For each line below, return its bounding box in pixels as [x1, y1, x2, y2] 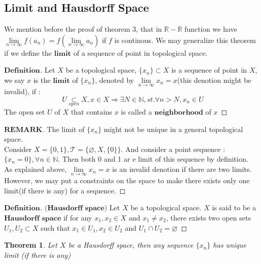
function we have [184, 24, 238, 34]
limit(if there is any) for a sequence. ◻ [4, 185, 126, 195]
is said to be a [212, 202, 256, 213]
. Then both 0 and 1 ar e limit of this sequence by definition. [58, 153, 248, 164]
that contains [70, 106, 112, 117]
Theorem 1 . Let [4, 239, 58, 250]
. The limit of [42, 123, 85, 134]
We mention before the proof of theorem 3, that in [4, 24, 162, 34]
